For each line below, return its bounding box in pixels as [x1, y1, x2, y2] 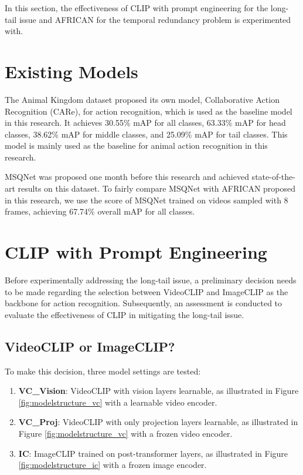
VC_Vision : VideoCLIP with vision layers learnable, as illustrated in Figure [18, 384, 299, 397]
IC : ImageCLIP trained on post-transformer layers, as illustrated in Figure [18, 447, 288, 459]
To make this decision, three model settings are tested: [5, 364, 201, 377]
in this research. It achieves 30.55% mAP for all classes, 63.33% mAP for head [5, 116, 286, 129]
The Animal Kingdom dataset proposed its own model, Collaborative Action [5, 93, 280, 105]
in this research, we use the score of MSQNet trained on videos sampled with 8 [5, 193, 288, 206]
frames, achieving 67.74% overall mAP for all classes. [5, 205, 195, 218]
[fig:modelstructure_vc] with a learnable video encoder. [18, 396, 217, 408]
